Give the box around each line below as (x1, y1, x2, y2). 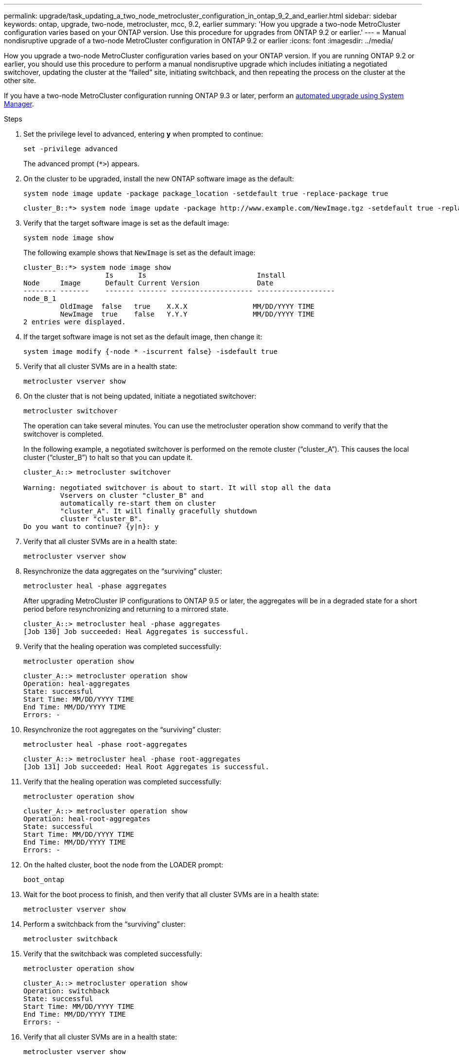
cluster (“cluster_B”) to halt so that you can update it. (23, 453, 193, 461)
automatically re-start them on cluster (60, 499, 216, 507)
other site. (4, 76, 36, 85)
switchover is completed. (23, 430, 104, 438)
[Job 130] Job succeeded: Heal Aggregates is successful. (23, 628, 249, 635)
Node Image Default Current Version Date (23, 279, 274, 287)
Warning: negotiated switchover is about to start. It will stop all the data (23, 484, 331, 492)
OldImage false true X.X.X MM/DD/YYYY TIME (60, 302, 315, 310)
